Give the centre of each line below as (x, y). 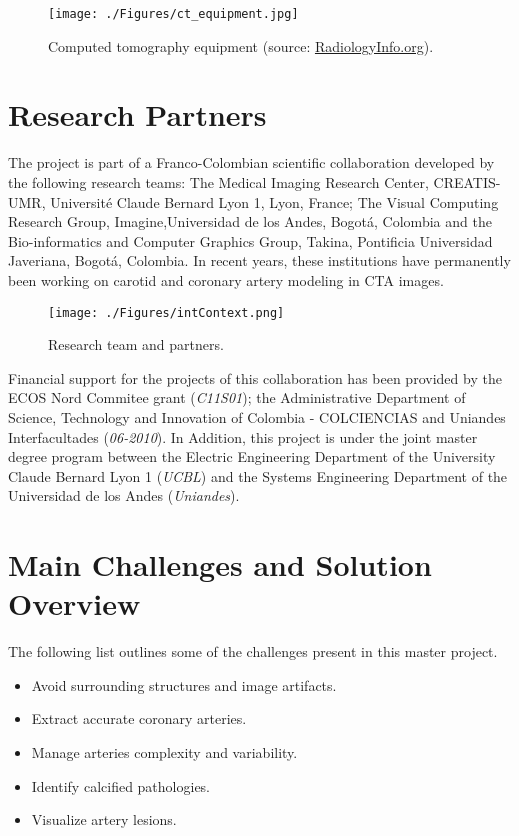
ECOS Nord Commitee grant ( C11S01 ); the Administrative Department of (237, 397)
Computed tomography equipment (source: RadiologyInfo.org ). (241, 45)
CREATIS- (467, 181)
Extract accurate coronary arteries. (139, 718)
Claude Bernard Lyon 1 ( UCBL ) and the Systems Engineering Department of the (258, 475)
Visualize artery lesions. (104, 819)
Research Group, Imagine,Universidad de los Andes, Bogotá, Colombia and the (250, 221)
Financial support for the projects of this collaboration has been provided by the (255, 377)
